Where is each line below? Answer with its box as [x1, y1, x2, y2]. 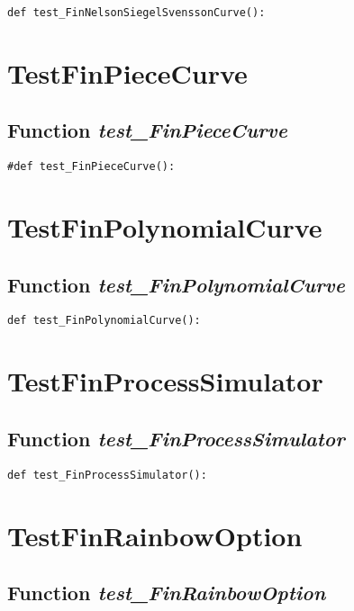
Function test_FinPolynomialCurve [7, 270, 345, 298]
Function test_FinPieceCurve [7, 116, 287, 144]
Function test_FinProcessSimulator [7, 424, 345, 452]
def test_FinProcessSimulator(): [7, 468, 207, 481]
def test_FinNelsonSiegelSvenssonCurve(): [7, 6, 266, 19]
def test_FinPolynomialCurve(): [7, 314, 201, 328]
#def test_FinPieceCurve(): [7, 160, 176, 174]
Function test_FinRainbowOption [7, 579, 326, 607]
